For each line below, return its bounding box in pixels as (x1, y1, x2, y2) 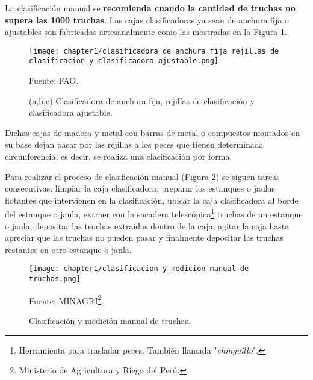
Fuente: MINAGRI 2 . (29, 292, 104, 307)
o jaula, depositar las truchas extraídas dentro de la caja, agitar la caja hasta (5, 219, 290, 232)
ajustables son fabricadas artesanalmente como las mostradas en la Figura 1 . (5, 25, 287, 38)
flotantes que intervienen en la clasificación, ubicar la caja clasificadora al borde (5, 193, 299, 206)
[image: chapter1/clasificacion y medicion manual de (29, 264, 249, 273)
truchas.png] (29, 275, 81, 284)
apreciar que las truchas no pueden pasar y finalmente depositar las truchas (5, 231, 284, 244)
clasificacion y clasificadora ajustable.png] (29, 57, 218, 66)
